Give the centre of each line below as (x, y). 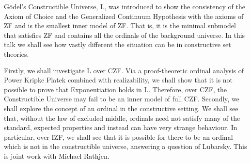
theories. (16, 54)
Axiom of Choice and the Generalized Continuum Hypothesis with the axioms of (124, 16)
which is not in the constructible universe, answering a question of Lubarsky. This (125, 146)
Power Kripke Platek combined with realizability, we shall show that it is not (118, 80)
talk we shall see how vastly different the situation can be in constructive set (118, 44)
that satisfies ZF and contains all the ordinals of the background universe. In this (125, 35)
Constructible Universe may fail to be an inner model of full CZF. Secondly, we (122, 99)
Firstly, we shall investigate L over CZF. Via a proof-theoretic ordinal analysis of (124, 70)
